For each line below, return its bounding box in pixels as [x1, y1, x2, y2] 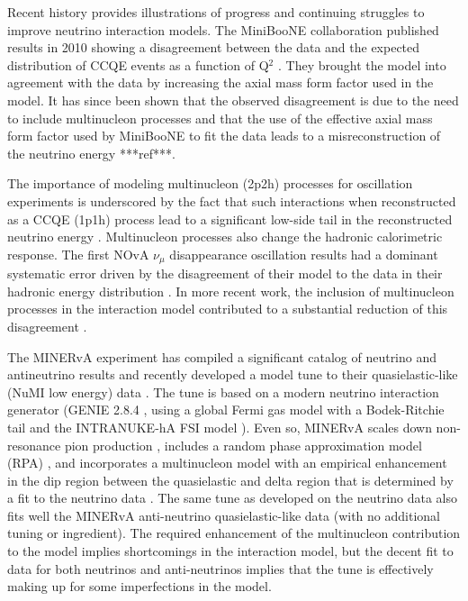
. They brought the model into [277, 55, 446, 74]
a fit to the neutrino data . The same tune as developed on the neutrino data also [7, 488, 458, 507]
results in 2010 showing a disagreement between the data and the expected [7, 38, 420, 57]
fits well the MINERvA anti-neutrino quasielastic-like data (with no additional [7, 505, 440, 524]
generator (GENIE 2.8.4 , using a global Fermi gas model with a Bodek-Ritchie [7, 400, 445, 419]
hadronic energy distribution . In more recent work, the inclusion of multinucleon [7, 281, 454, 300]
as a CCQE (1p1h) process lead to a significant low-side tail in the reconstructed [7, 209, 453, 228]
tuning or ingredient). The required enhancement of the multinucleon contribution [7, 524, 461, 542]
